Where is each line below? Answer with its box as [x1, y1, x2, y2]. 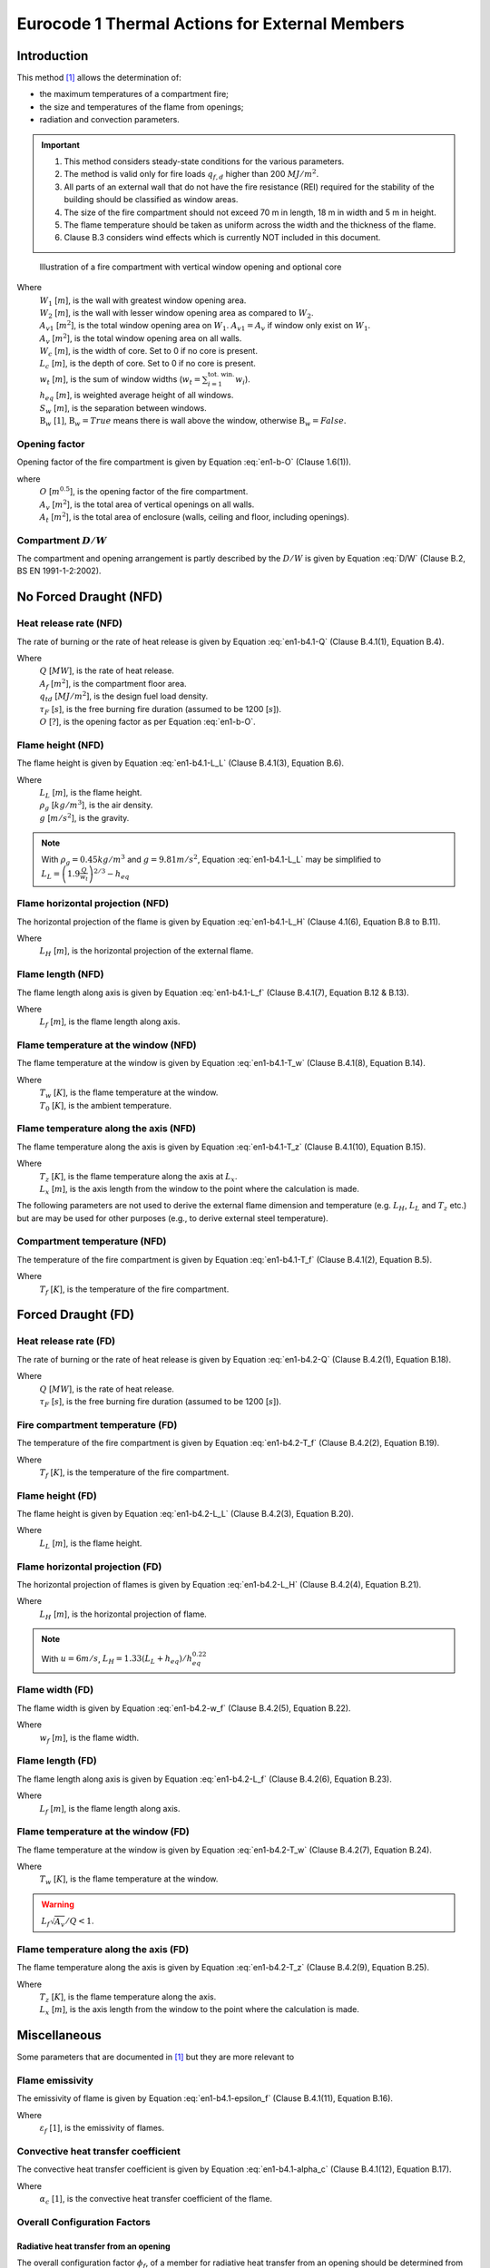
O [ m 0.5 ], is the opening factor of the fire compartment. [39, 485, 249, 497]
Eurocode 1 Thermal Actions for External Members [16, 14, 405, 34]
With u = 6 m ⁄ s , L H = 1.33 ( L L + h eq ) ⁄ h [41, 1653, 192, 1667]
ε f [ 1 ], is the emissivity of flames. [39, 2123, 165, 2136]
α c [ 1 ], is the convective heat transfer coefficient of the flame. [39, 2194, 272, 2206]
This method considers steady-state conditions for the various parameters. [64, 156, 345, 167]
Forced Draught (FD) [16, 1307, 135, 1323]
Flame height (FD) [16, 1489, 97, 1501]
